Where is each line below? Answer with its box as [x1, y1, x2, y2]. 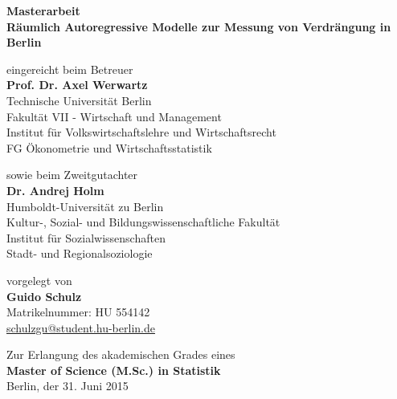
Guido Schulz [6, 287, 82, 304]
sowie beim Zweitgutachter [6, 166, 138, 183]
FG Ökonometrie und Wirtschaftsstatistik [6, 139, 212, 156]
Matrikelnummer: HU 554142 [6, 303, 150, 320]
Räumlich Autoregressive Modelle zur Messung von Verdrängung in [6, 18, 391, 35]
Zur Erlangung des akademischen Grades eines [6, 346, 235, 363]
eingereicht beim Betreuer [6, 60, 133, 77]
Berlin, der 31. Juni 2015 [6, 377, 129, 394]
